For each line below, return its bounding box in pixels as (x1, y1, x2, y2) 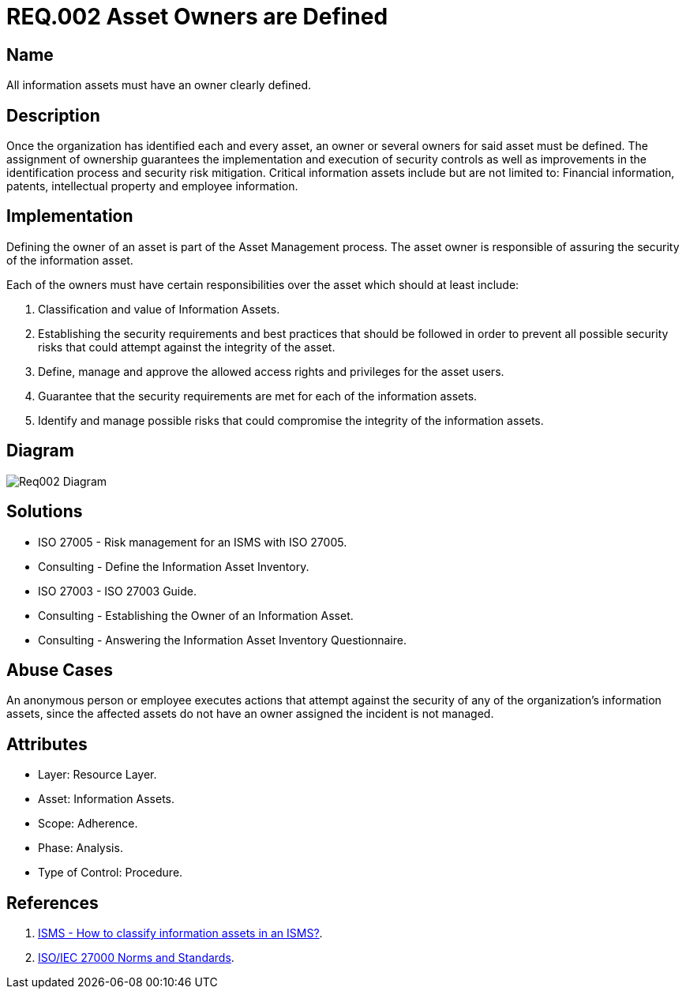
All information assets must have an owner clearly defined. (6, 78, 312, 92)
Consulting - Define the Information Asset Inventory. (38, 559, 309, 573)
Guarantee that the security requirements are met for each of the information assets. (38, 389, 478, 403)
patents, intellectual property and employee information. (6, 179, 298, 193)
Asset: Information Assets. (38, 792, 175, 806)
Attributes (6, 734, 88, 754)
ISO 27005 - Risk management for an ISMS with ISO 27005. (38, 535, 347, 549)
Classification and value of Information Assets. (38, 302, 280, 316)
